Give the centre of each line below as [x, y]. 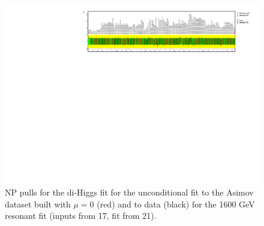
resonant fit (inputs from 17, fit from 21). [81, 216]
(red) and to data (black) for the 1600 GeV [176, 204]
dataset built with [38, 204]
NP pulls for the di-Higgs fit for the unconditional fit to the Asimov [129, 192]
